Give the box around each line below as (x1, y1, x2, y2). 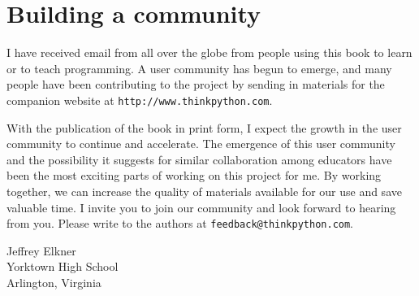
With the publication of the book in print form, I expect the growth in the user (6, 119, 402, 136)
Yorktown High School (6, 258, 119, 275)
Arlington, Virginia (6, 273, 102, 290)
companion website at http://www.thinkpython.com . (6, 91, 273, 108)
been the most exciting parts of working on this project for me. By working (6, 167, 382, 184)
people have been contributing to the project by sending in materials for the (6, 76, 385, 93)
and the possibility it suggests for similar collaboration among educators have (6, 150, 392, 168)
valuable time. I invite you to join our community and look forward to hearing (6, 198, 396, 215)
